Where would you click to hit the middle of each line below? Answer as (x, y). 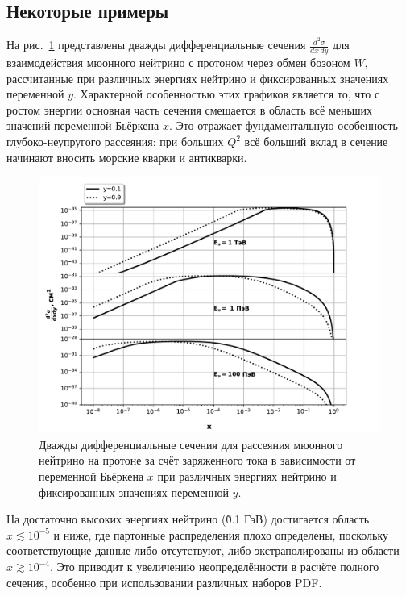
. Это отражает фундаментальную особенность (283, 125)
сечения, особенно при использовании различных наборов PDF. (164, 582)
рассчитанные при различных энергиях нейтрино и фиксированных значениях (198, 78)
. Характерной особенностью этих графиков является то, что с (227, 94)
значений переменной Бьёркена (83, 125)
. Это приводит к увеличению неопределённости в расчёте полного (214, 567)
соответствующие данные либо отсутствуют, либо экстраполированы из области (203, 550)
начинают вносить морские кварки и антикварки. (127, 157)
